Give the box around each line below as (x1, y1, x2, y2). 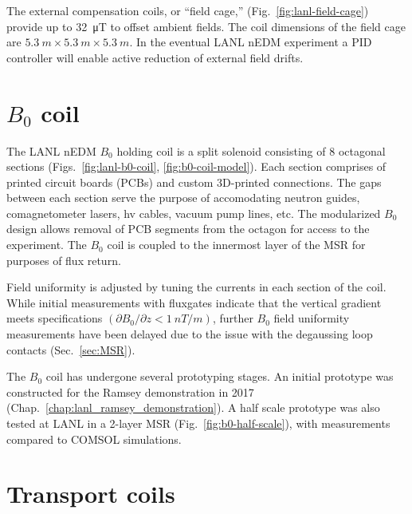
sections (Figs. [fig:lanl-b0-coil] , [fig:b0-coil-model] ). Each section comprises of (6, 158, 386, 175)
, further (212, 310, 253, 326)
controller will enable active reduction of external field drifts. (6, 49, 304, 65)
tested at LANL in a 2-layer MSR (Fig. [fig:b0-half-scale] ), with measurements (6, 415, 390, 431)
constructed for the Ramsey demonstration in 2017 (6, 383, 254, 400)
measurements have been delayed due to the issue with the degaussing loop (6, 326, 373, 342)
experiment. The (6, 236, 87, 253)
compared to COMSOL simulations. (6, 430, 182, 447)
